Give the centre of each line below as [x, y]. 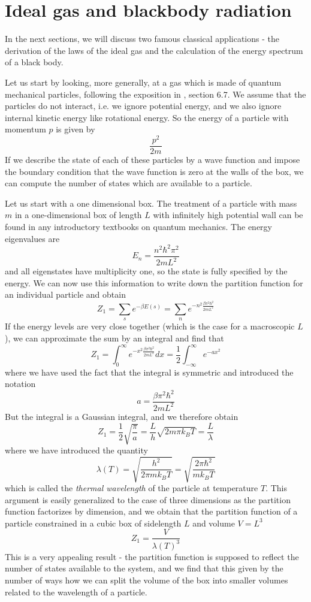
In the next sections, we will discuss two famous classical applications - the [142, 39]
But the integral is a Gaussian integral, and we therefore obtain [122, 416]
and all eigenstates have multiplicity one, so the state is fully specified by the [146, 271]
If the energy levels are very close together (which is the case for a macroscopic [150, 326]
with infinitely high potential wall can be [228, 215]
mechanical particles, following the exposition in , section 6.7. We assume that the [155, 94]
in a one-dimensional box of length [78, 215]
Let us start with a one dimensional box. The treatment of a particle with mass [151, 203]
